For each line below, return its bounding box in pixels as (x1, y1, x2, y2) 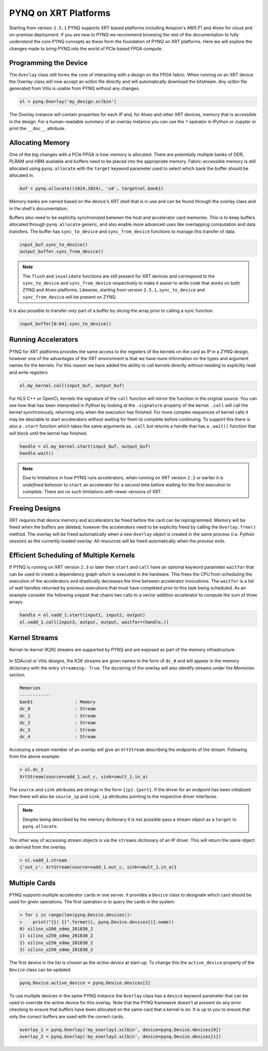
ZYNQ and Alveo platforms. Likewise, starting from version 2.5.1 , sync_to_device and (22, 287, 205, 293)
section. (9, 672, 26, 678)
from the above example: (9, 753, 61, 759)
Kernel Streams (9, 633, 59, 642)
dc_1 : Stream (19, 713, 96, 719)
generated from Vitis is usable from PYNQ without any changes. (9, 85, 140, 91)
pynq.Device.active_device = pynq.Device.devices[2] (19, 980, 151, 985)
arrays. (9, 599, 24, 605)
